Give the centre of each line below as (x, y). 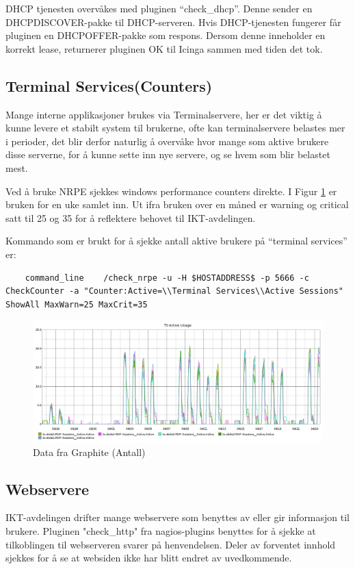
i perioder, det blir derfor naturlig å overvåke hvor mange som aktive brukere (167, 141)
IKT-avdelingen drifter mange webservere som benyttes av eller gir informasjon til (178, 517)
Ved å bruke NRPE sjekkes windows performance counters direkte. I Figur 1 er (171, 191)
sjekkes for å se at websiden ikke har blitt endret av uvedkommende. (149, 558)
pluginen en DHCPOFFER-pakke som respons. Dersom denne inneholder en (166, 35)
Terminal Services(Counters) (109, 85)
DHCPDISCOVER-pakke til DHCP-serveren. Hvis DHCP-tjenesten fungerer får (173, 22)
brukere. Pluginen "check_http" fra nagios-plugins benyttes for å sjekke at (161, 530)
